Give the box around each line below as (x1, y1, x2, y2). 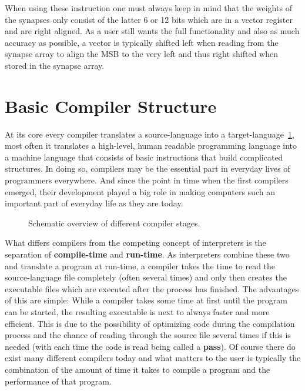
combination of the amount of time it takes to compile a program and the (5, 363, 270, 375)
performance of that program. (5, 375, 112, 387)
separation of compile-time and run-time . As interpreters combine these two (5, 248, 290, 260)
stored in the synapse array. (5, 59, 105, 71)
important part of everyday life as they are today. (5, 197, 183, 209)
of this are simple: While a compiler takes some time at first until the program (5, 294, 287, 306)
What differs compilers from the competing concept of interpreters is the (5, 236, 266, 249)
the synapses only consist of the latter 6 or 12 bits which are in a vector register (5, 13, 293, 25)
